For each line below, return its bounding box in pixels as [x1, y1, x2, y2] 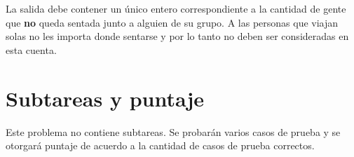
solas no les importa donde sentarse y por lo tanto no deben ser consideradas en [6, 29, 349, 43]
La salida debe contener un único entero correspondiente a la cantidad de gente [6, 1, 346, 15]
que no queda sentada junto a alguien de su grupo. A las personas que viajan [6, 15, 339, 29]
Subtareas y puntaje [6, 83, 205, 112]
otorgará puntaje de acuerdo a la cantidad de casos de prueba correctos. [6, 138, 315, 153]
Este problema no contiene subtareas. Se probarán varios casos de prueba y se [6, 124, 341, 139]
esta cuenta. [6, 42, 57, 57]
